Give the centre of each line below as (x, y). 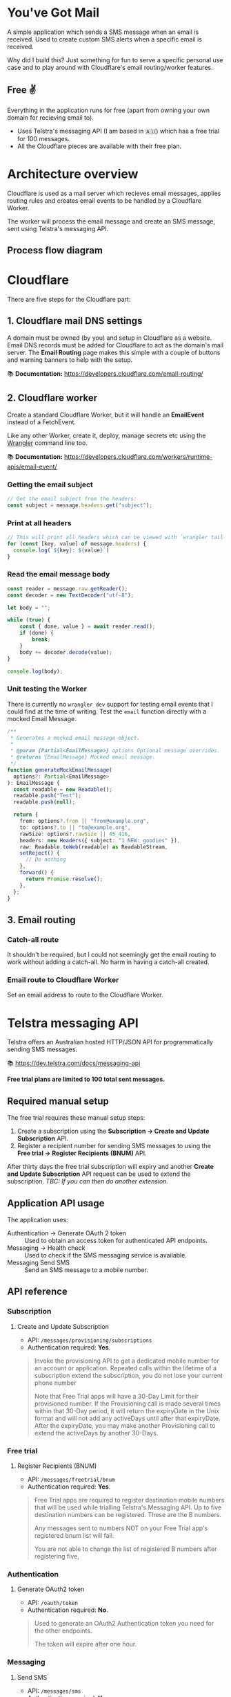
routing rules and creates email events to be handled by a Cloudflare (104, 200)
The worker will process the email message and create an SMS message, (111, 221)
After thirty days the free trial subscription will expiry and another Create (110, 1167)
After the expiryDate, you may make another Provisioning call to (125, 1425)
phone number (56, 1383)
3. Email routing (41, 919)
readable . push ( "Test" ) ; (47, 796)
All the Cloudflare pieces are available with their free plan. (99, 146)
